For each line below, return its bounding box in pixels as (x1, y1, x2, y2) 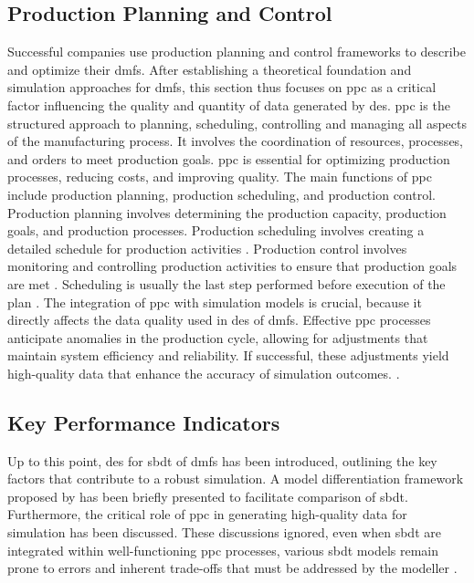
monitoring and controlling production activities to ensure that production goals (7, 256, 458, 276)
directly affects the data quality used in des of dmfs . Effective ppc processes (7, 310, 431, 329)
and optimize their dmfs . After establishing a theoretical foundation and (7, 59, 412, 78)
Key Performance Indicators (7, 408, 280, 436)
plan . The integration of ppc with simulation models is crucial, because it (7, 292, 422, 311)
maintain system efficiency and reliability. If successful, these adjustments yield (7, 346, 449, 365)
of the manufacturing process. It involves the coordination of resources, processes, (7, 131, 463, 151)
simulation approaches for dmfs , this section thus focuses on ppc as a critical (7, 78, 437, 97)
